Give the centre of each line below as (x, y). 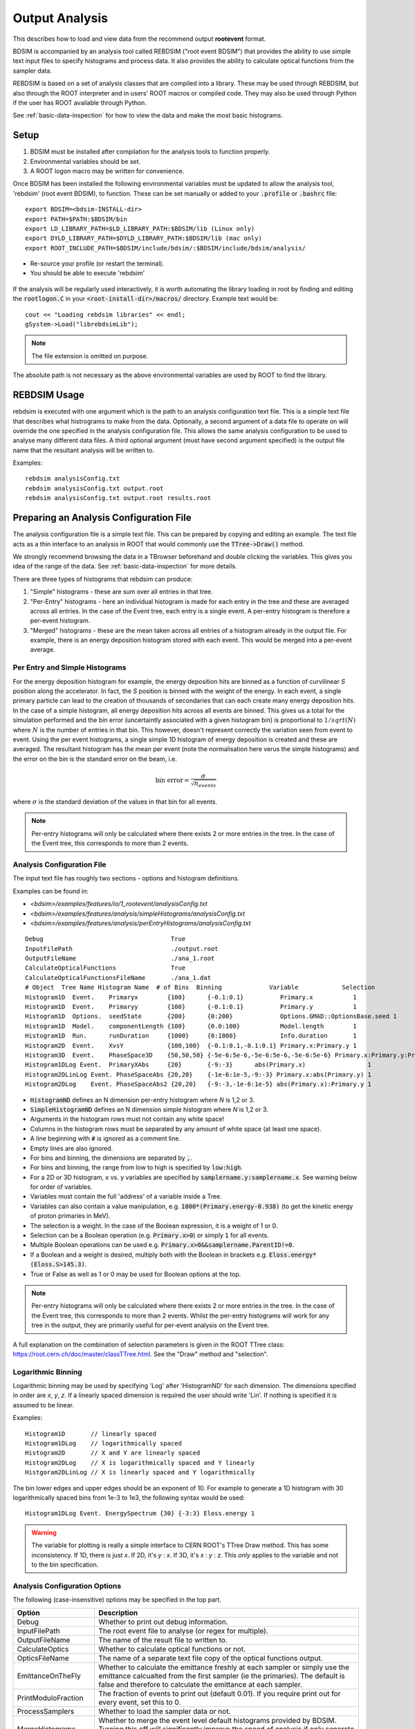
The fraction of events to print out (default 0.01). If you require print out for (220, 1694)
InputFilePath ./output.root (122, 949)
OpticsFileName (43, 1658)
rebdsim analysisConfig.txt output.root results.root (118, 498)
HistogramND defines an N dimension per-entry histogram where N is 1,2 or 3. (142, 1100)
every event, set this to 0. (140, 1703)
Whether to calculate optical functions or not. (172, 1649)
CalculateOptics (43, 1649)
